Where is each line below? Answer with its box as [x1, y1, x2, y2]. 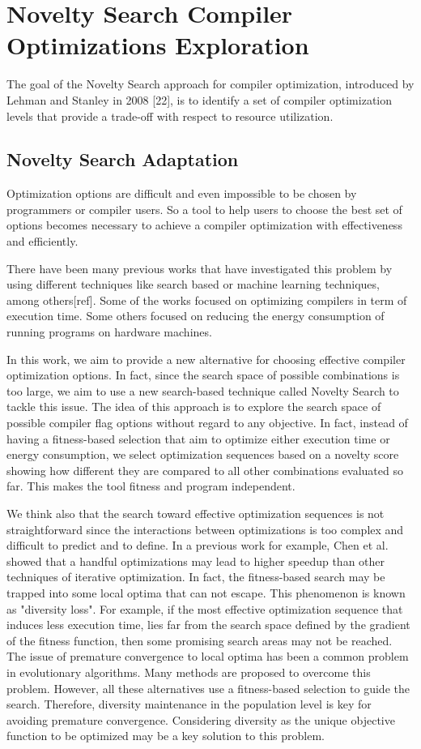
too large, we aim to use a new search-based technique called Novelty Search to [6, 382, 399, 399]
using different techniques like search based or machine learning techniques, [6, 276, 380, 293]
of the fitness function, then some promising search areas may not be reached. [6, 631, 393, 648]
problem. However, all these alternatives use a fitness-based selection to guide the [6, 679, 410, 696]
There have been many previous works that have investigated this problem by [6, 259, 393, 276]
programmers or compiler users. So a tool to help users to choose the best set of [6, 200, 402, 217]
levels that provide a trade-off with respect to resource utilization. [6, 107, 334, 124]
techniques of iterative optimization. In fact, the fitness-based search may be [6, 568, 385, 585]
